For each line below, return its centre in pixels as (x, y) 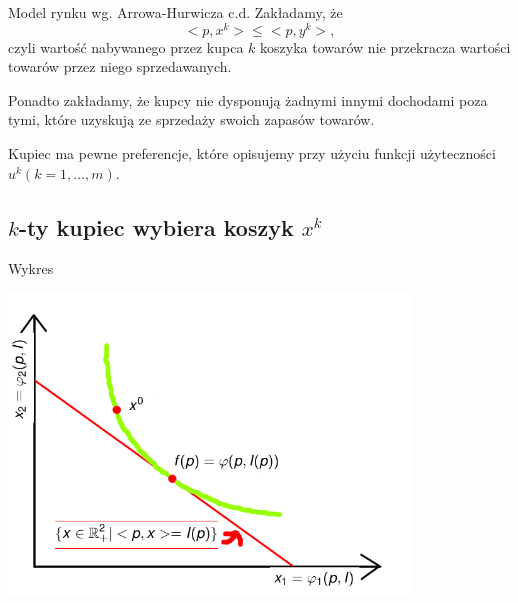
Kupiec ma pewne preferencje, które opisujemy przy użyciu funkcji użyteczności (252, 153)
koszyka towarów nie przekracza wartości (385, 46)
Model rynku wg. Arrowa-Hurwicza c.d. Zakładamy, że (175, 12)
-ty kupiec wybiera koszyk (156, 226)
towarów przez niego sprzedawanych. (120, 66)
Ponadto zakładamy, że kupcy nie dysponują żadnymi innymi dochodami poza (248, 99)
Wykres (31, 268)
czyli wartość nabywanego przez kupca (126, 46)
